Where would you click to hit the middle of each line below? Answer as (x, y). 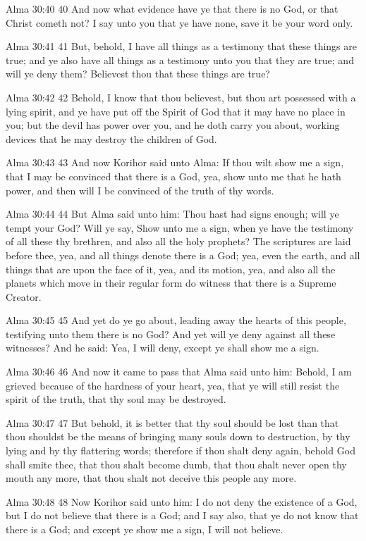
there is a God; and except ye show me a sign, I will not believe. (145, 529)
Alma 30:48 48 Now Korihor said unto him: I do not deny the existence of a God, (182, 501)
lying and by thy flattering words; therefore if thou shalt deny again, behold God (181, 450)
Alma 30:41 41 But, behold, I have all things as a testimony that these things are (181, 46)
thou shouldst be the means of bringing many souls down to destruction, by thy (178, 436)
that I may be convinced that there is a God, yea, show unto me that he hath (173, 176)
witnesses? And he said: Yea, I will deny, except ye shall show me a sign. (163, 348)
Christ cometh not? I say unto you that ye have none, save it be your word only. (179, 22)
